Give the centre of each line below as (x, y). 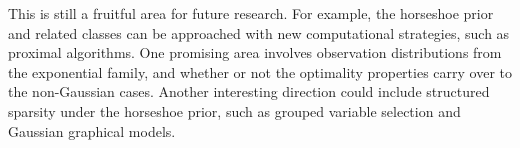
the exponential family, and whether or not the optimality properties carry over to (260, 71)
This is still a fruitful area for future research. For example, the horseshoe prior (251, 13)
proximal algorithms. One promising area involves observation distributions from (255, 52)
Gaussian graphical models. (92, 130)
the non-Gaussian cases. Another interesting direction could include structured (249, 91)
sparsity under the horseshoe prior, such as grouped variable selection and (234, 110)
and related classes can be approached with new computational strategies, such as (259, 32)
